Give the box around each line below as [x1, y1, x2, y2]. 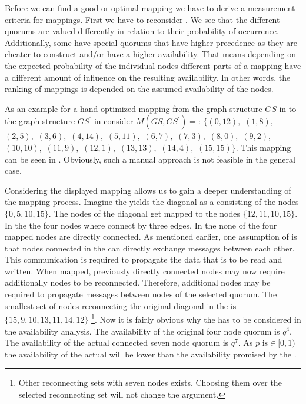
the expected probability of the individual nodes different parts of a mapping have [5, 59, 301, 71]
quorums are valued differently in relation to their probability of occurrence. [5, 25, 279, 37]
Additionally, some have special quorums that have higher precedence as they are [5, 36, 298, 48]
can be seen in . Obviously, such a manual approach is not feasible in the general [5, 153, 295, 165]
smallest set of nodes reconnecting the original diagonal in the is [5, 299, 237, 312]
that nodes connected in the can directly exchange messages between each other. [5, 241, 295, 254]
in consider [94, 115, 134, 127]
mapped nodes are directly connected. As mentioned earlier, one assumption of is [5, 230, 297, 243]
